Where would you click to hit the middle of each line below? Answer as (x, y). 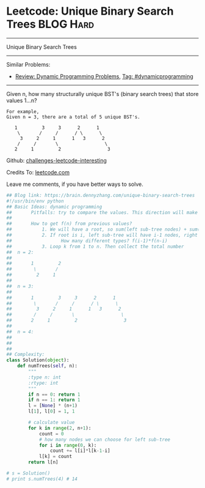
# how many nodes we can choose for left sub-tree (105, 439)
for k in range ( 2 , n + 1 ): (60, 428)
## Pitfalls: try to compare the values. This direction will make (102, 212)
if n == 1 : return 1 (54, 400)
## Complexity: (26, 355)
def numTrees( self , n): (48, 366)
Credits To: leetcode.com (38, 172)
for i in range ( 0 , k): (68, 445)
